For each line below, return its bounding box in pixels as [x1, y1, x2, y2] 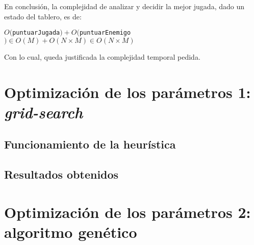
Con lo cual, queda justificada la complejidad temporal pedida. [4, 51, 200, 62]
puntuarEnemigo [79, 29, 131, 37]
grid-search [4, 101, 83, 122]
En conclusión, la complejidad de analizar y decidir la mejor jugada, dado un [4, 1, 245, 11]
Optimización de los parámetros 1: [4, 81, 251, 102]
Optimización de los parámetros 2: [4, 201, 251, 222]
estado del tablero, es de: [4, 11, 82, 21]
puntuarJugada [12, 29, 60, 37]
